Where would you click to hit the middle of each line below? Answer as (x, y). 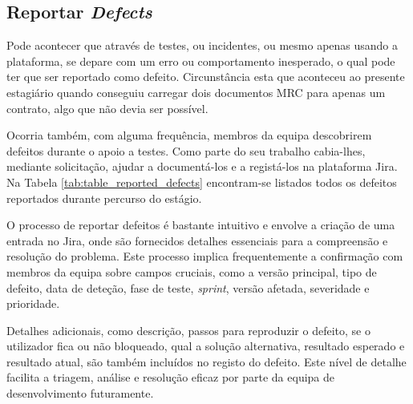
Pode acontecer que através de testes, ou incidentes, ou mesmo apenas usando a (202, 45)
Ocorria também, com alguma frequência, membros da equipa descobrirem (189, 135)
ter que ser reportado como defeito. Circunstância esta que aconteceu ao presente (206, 77)
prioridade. (33, 303)
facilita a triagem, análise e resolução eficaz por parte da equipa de (171, 377)
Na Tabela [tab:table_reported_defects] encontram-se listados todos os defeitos (202, 182)
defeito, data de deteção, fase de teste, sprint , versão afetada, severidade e (188, 287)
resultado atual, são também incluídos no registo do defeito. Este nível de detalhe (206, 361)
